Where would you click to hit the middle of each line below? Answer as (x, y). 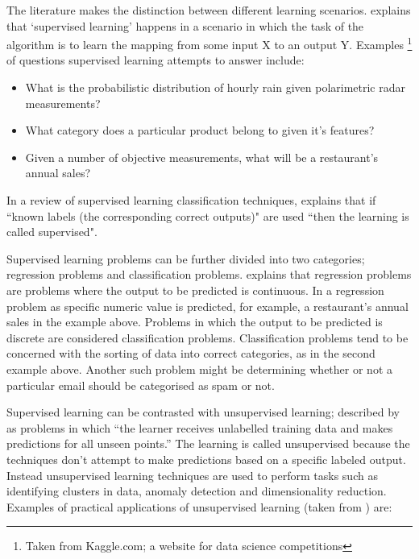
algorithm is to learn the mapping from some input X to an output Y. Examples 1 (209, 43)
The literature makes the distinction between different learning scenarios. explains (209, 10)
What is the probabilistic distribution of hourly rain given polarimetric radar (215, 87)
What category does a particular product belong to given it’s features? (200, 130)
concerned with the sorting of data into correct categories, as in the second (191, 353)
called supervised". (52, 232)
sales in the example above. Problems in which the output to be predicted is (195, 322)
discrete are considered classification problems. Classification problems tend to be (207, 337)
